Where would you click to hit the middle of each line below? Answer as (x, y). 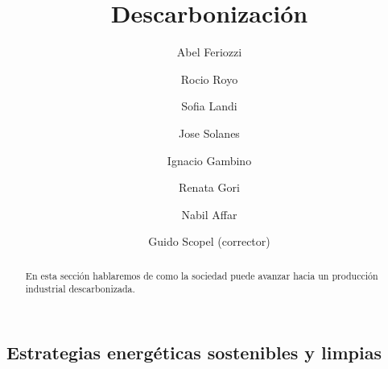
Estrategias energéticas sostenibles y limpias (194, 352)
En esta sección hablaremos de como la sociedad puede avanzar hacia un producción (202, 275)
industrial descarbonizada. (80, 289)
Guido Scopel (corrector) (209, 241)
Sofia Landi (209, 106)
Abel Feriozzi (209, 52)
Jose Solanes (209, 133)
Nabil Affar (209, 214)
